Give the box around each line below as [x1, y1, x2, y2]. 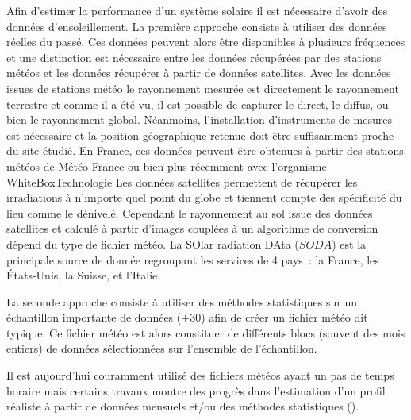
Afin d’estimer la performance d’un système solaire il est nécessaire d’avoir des [6, 2, 388, 18]
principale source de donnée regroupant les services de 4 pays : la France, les [6, 251, 379, 268]
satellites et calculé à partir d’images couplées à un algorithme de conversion [6, 220, 378, 237]
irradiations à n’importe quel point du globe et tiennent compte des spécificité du [6, 189, 402, 206]
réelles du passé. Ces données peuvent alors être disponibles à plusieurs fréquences [6, 33, 405, 50]
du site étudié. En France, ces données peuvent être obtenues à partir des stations [6, 142, 404, 159]
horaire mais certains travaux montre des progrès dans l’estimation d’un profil [6, 382, 386, 399]
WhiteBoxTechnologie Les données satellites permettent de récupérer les [6, 173, 358, 190]
